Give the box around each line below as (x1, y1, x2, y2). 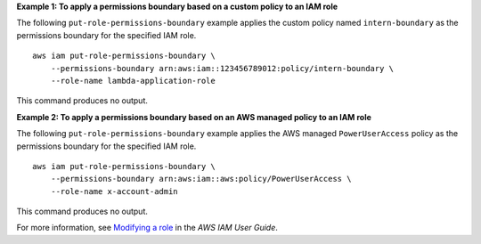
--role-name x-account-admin (50, 186, 178, 196)
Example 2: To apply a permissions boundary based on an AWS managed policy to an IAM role (16, 111, 371, 122)
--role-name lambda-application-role (50, 76, 216, 85)
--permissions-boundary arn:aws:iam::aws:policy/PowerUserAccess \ (50, 174, 352, 184)
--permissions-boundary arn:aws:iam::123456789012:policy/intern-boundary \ (50, 63, 395, 73)
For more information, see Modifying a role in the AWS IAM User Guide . (16, 223, 278, 233)
